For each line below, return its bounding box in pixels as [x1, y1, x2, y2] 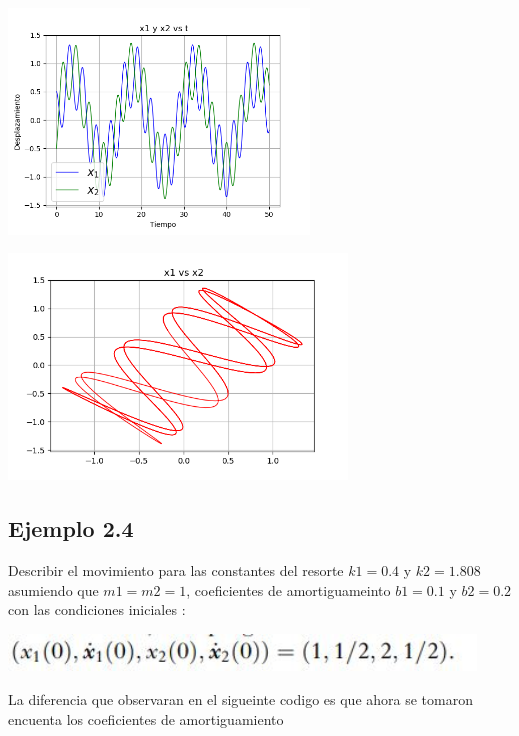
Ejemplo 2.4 [8, 513, 134, 544]
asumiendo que [8, 579, 99, 600]
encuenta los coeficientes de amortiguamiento [8, 708, 284, 729]
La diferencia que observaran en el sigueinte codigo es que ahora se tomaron [8, 689, 473, 710]
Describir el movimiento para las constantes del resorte [8, 559, 344, 580]
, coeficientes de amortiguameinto [186, 579, 391, 600]
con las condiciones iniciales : [8, 599, 186, 620]
